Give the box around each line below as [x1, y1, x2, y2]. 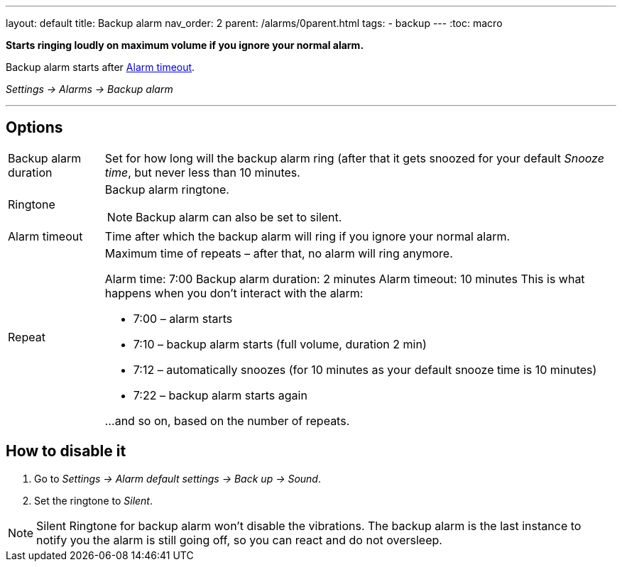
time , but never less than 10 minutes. [104, 165, 300, 180]
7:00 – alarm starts [133, 311, 233, 326]
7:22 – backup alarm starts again [133, 387, 307, 402]
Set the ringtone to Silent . [34, 494, 153, 507]
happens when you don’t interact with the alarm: [104, 285, 364, 300]
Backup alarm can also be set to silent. [135, 209, 342, 224]
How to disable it [6, 442, 126, 461]
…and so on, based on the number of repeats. [104, 413, 350, 428]
